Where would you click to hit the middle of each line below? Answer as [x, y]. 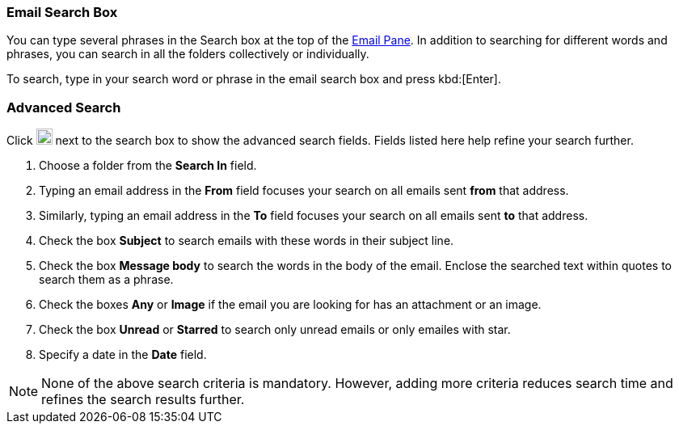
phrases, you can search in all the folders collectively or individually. [188, 54]
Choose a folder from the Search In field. [148, 166]
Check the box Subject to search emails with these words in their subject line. [247, 241]
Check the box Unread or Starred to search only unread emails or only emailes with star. [275, 330]
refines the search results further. [143, 400]
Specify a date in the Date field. [123, 355]
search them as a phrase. [106, 280]
